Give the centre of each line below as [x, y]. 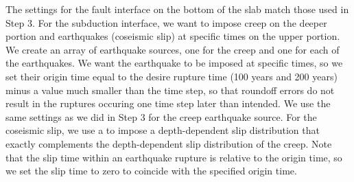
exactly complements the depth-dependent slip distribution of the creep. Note [169, 143]
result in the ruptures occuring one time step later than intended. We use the [168, 103]
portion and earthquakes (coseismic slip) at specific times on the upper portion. [173, 36]
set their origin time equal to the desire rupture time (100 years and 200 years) [172, 76]
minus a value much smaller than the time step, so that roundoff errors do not [170, 90]
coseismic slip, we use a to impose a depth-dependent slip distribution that [163, 130]
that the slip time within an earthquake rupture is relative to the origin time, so [174, 157]
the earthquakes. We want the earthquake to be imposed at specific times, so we [174, 63]
